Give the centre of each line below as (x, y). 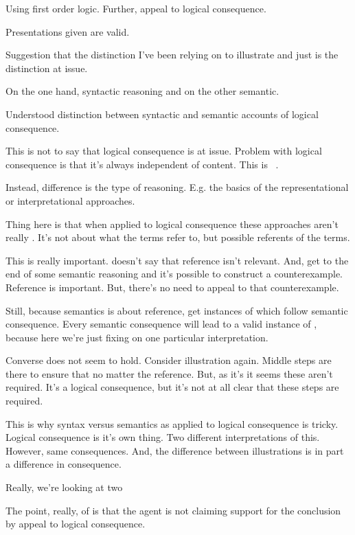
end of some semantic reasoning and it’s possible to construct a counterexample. (174, 274)
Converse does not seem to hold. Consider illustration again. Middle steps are (169, 360)
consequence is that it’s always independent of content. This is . (142, 164)
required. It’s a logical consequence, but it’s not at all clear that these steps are (172, 387)
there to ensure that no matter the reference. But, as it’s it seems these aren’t (169, 373)
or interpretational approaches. (70, 200)
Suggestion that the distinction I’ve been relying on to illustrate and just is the (172, 55)
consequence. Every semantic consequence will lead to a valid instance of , (161, 324)
